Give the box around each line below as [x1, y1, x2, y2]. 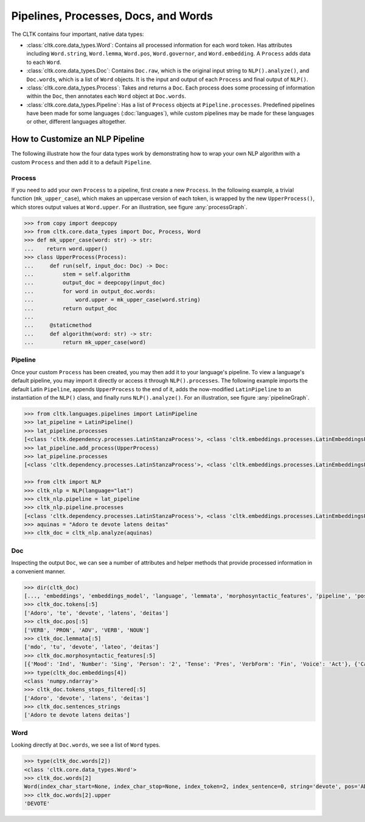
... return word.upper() [24, 245, 108, 252]
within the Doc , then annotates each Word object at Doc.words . [26, 92, 187, 100]
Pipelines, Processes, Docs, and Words [11, 9, 213, 23]
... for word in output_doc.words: [24, 288, 156, 294]
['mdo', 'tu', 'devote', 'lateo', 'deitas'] [24, 644, 159, 650]
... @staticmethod [24, 322, 92, 329]
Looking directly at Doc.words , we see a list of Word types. [11, 741, 161, 748]
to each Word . [26, 58, 61, 66]
